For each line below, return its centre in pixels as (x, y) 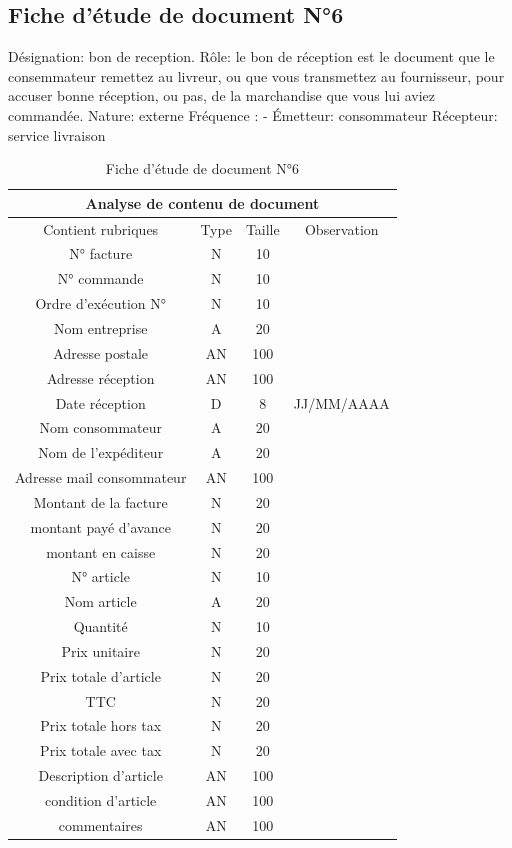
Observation (341, 228)
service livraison (57, 134)
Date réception (100, 402)
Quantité (100, 626)
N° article (100, 576)
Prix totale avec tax (101, 750)
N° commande (100, 278)
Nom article (100, 601)
